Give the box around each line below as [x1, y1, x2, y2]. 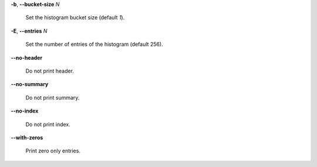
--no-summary [11, 81, 49, 88]
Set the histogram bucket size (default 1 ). [25, 14, 125, 21]
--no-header [11, 54, 43, 61]
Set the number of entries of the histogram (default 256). [25, 41, 164, 48]
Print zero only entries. [25, 147, 80, 155]
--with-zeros [11, 134, 43, 141]
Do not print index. [25, 121, 70, 128]
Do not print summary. [25, 94, 80, 101]
